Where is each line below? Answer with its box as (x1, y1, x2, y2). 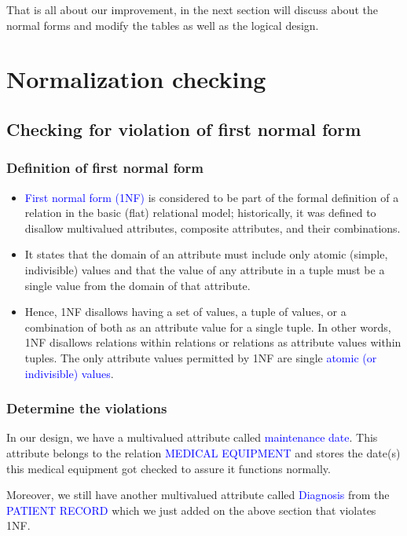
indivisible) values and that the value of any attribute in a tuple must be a (24, 261, 385, 277)
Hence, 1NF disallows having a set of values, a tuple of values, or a (24, 303, 346, 320)
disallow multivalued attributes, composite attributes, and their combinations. (24, 219, 401, 236)
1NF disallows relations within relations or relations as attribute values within (24, 334, 401, 351)
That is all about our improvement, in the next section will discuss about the (6, 2, 378, 17)
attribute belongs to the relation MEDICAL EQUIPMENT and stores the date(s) (6, 444, 401, 461)
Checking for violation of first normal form (6, 116, 361, 141)
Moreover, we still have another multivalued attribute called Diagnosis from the (6, 486, 390, 503)
